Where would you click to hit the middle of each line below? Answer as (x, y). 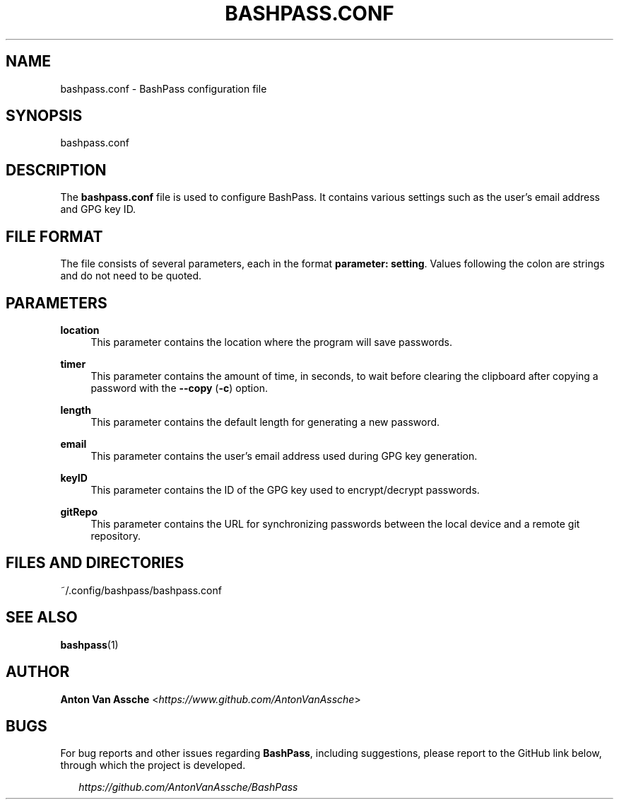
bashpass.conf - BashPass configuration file (164, 88)
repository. (116, 535)
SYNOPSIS (44, 116)
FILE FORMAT (54, 236)
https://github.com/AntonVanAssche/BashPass (188, 787)
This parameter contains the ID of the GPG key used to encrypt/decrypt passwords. (285, 490)
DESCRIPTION (56, 170)
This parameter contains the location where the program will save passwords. (272, 342)
